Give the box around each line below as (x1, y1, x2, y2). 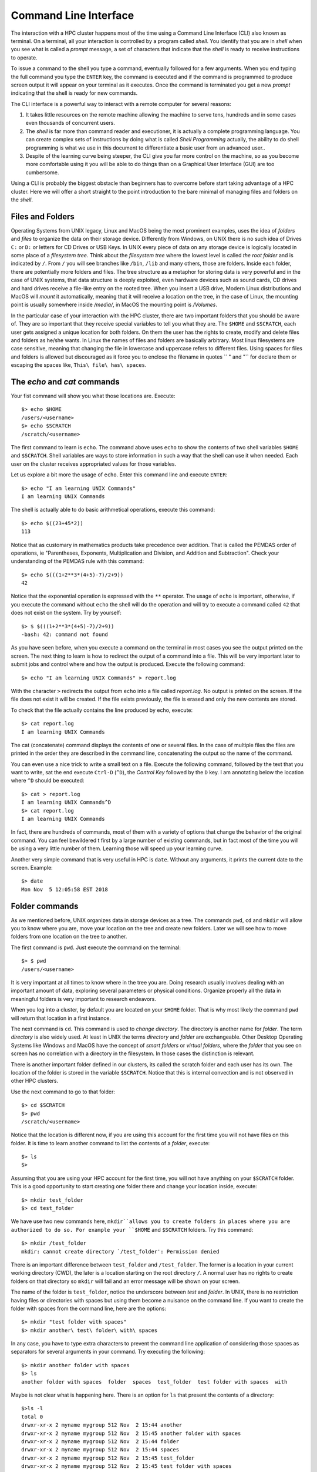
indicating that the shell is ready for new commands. (11, 89, 138, 97)
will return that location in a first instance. (11, 1015, 112, 1022)
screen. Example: (11, 864, 53, 871)
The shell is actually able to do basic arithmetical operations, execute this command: (11, 506, 215, 513)
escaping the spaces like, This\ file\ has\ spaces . (11, 362, 147, 369)
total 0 (21, 1413, 43, 1420)
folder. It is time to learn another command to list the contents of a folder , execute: (11, 1139, 210, 1146)
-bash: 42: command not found (21, 631, 109, 638)
